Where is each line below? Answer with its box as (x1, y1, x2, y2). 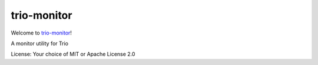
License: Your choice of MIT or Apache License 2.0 (11, 50, 135, 58)
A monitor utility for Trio (11, 40, 69, 47)
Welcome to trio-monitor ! (11, 29, 72, 36)
